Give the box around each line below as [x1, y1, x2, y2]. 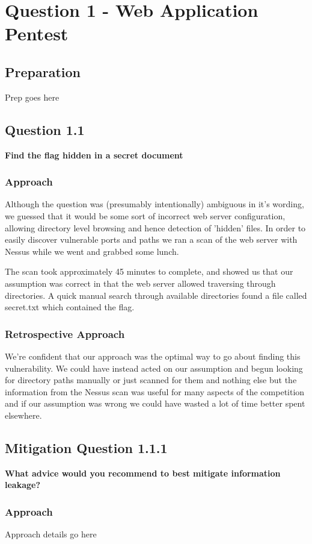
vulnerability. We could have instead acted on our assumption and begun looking [5, 361, 303, 374]
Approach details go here [5, 528, 97, 540]
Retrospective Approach [5, 326, 125, 341]
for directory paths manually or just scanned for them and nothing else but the [5, 374, 297, 386]
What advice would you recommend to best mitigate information [5, 466, 281, 479]
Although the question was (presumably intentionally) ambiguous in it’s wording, [5, 198, 304, 210]
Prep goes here [5, 90, 60, 103]
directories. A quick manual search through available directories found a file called [5, 289, 307, 301]
